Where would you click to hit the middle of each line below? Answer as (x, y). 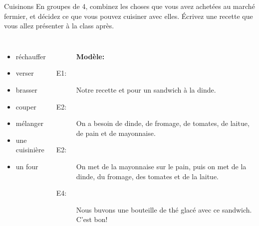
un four (27, 166)
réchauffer (31, 56)
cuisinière (30, 150)
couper (26, 106)
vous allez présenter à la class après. (59, 26)
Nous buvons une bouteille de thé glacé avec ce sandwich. (164, 209)
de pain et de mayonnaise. (116, 133)
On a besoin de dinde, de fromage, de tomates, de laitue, (163, 123)
